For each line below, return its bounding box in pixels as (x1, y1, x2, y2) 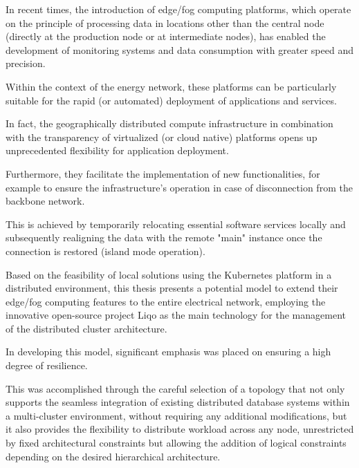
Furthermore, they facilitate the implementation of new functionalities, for (6, 166, 320, 180)
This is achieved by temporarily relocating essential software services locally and (6, 216, 346, 231)
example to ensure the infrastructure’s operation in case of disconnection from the (6, 180, 353, 194)
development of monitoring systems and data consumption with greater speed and (6, 42, 353, 57)
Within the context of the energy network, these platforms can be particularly (6, 79, 337, 93)
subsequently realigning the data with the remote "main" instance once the (6, 230, 322, 245)
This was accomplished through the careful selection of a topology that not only (6, 381, 345, 395)
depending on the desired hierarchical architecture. (6, 449, 221, 463)
